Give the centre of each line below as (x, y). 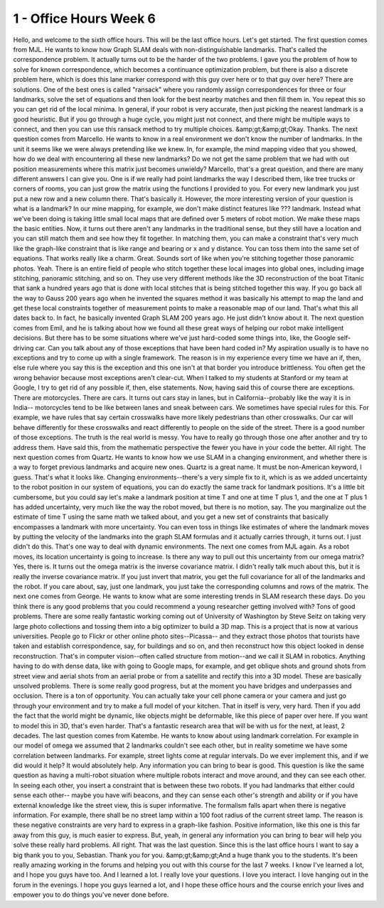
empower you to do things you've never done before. (91, 895)
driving (23, 347)
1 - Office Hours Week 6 (85, 18)
